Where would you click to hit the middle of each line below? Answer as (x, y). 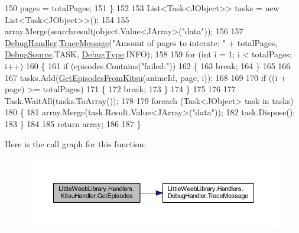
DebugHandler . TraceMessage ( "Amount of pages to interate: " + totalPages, (141, 42)
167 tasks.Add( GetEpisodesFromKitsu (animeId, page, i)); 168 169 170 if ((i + (146, 77)
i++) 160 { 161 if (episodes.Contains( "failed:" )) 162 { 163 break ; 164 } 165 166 (148, 65)
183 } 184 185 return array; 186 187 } (73, 123)
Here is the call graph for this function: (76, 143)
